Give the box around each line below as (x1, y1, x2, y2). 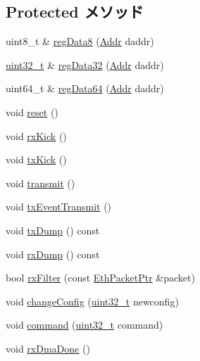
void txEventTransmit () (6, 199, 112, 214)
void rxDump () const (6, 246, 100, 261)
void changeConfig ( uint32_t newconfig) (6, 293, 179, 308)
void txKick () (6, 152, 67, 167)
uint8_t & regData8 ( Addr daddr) (6, 34, 154, 49)
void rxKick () (6, 128, 67, 143)
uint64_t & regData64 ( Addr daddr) (6, 81, 164, 96)
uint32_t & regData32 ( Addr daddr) (6, 57, 164, 72)
